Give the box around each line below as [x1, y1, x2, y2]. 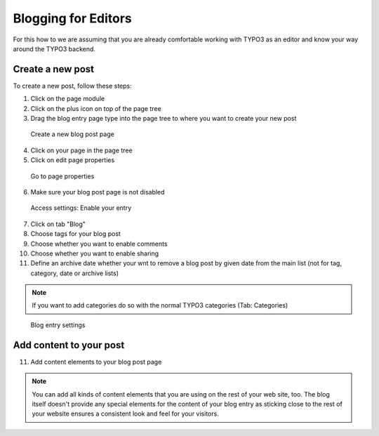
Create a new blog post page [30, 130, 115, 138]
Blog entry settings [30, 320, 86, 329]
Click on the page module [30, 95, 105, 103]
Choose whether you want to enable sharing [30, 249, 159, 258]
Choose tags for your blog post [30, 230, 121, 238]
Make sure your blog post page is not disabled [30, 187, 165, 196]
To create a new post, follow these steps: [13, 81, 133, 90]
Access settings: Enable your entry [30, 204, 132, 212]
